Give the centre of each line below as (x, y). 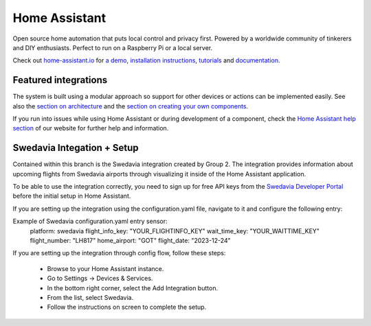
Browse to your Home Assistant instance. (105, 268)
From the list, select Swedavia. (90, 298)
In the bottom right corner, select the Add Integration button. (133, 288)
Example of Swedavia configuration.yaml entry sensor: (90, 221)
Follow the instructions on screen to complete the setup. (127, 307)
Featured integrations (60, 80)
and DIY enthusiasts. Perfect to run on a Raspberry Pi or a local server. (113, 47)
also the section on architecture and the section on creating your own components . (131, 106)
